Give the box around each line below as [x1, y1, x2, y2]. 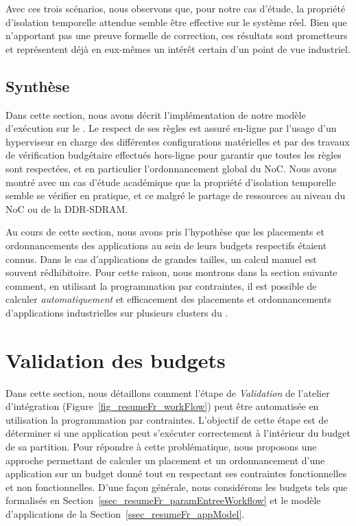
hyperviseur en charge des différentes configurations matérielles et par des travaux [5, 134, 350, 148]
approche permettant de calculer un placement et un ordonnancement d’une [5, 453, 325, 467]
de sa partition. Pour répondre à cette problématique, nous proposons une [5, 439, 317, 453]
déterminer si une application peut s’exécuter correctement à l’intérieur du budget [5, 426, 351, 440]
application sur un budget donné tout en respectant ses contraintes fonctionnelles [5, 466, 347, 481]
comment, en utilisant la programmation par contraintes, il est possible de [5, 278, 317, 293]
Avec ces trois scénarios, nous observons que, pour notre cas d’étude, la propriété [5, 1, 346, 15]
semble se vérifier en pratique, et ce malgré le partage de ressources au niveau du [5, 188, 346, 203]
